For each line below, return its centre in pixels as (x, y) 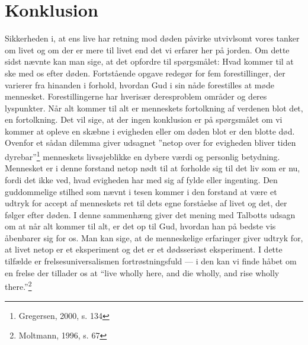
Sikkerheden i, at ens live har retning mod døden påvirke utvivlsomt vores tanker (152, 38)
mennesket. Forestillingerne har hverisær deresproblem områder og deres (136, 96)
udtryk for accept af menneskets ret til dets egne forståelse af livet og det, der (146, 203)
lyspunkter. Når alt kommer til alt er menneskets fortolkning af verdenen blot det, (154, 108)
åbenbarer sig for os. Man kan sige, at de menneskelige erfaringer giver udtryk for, (154, 237)
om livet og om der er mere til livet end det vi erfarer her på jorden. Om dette (147, 49)
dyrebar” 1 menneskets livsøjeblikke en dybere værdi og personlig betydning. (142, 156)
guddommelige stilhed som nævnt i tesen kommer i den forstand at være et (141, 191)
